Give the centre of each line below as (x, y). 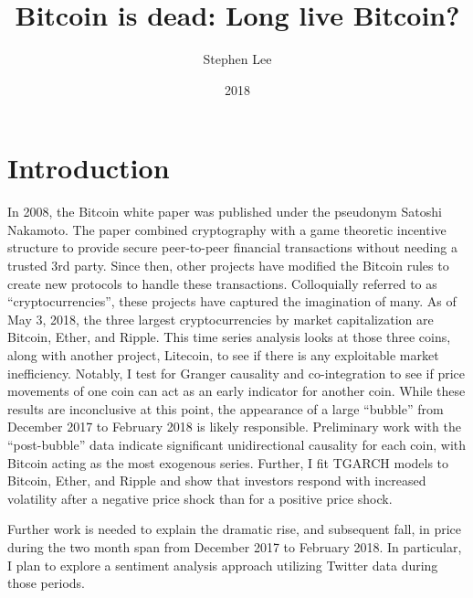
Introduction (89, 168)
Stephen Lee (237, 59)
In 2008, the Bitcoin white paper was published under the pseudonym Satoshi (225, 212)
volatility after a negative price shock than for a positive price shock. (200, 498)
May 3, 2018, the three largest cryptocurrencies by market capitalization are (221, 319)
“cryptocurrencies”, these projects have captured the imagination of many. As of (232, 301)
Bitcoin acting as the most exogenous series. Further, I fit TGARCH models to (228, 462)
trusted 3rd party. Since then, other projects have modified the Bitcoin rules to (228, 266)
